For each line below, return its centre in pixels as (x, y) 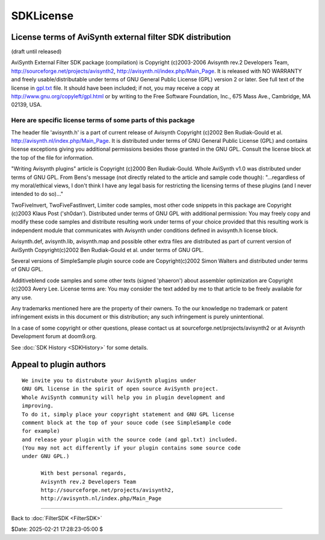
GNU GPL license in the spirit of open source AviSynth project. (120, 389)
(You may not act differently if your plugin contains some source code (131, 448)
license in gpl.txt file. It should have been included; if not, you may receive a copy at (115, 88)
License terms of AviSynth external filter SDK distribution (121, 37)
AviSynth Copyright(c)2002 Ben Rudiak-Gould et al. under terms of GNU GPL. (107, 250)
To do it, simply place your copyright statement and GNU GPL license (128, 414)
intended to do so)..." (37, 194)
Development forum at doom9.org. (54, 336)
